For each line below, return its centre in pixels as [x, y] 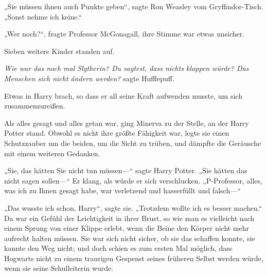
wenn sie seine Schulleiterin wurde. [59, 268]
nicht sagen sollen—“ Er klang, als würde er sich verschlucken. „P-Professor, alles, [133, 180]
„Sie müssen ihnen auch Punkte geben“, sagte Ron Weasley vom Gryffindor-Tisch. [134, 6]
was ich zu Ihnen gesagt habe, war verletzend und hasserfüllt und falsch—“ [122, 190]
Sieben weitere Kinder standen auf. [59, 51]
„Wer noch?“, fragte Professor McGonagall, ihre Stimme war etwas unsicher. [124, 34]
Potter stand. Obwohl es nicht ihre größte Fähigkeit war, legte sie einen [117, 133]
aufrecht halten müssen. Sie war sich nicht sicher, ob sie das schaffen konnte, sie [130, 238]
